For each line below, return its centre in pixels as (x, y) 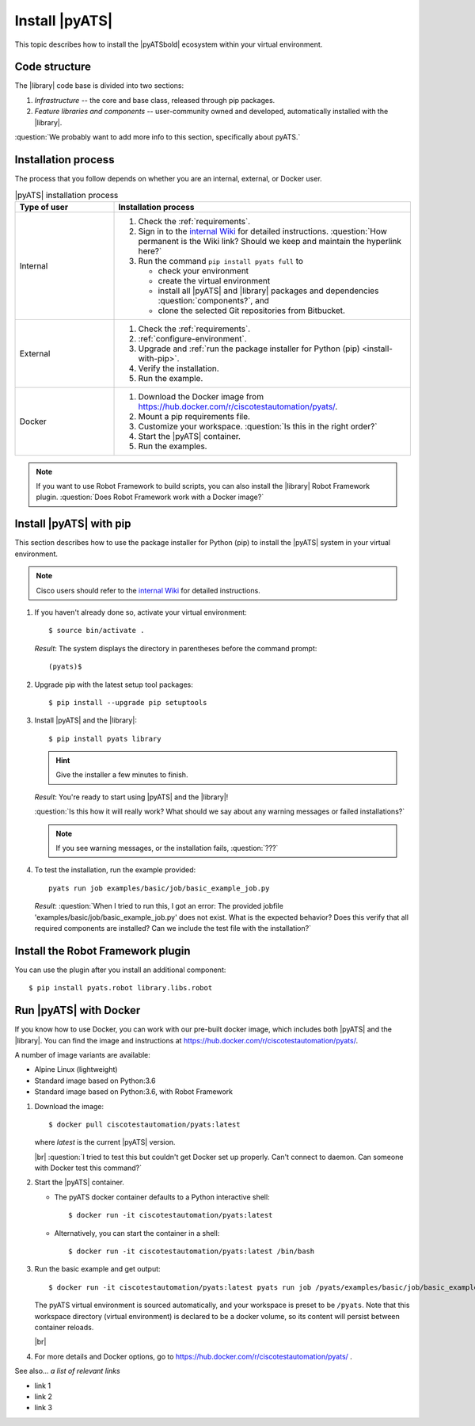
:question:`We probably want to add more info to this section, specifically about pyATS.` (158, 137)
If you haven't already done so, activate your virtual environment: (141, 612)
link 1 (43, 1386)
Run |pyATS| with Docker (78, 1010)
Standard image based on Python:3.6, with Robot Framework (134, 1092)
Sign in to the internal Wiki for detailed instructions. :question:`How (263, 231)
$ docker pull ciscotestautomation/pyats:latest (144, 1124)
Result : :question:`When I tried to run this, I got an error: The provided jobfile (159, 906)
